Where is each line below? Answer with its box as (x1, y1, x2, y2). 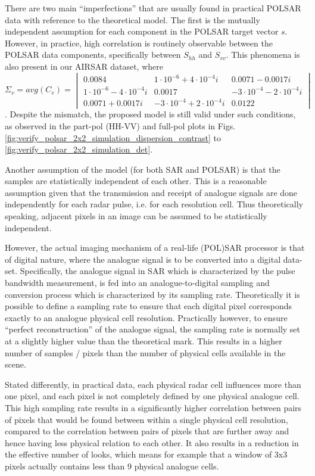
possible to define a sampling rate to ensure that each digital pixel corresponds (5, 300, 292, 312)
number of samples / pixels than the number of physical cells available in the (5, 346, 286, 359)
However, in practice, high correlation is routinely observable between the (5, 36, 273, 49)
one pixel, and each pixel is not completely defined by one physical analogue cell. (5, 390, 300, 402)
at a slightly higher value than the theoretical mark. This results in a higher (5, 335, 282, 347)
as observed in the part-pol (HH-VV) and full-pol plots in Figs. (5, 119, 236, 132)
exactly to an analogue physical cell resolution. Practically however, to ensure (5, 311, 288, 323)
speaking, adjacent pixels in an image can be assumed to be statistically (5, 210, 267, 222)
